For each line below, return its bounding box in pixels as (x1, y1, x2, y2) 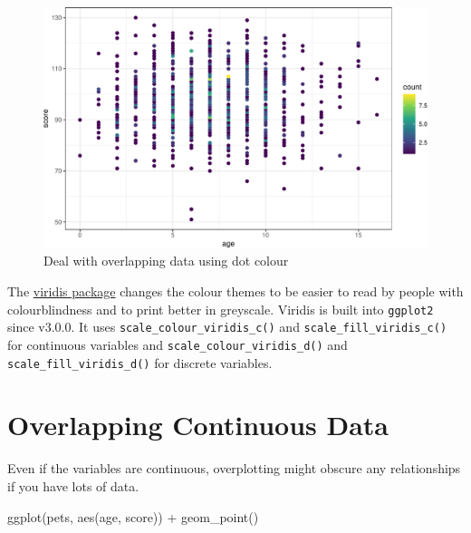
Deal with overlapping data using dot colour (43, 251, 289, 270)
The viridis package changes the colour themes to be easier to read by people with (7, 282, 464, 301)
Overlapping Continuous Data (7, 406, 389, 443)
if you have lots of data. (7, 476, 139, 495)
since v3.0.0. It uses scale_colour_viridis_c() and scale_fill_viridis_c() (7, 317, 447, 336)
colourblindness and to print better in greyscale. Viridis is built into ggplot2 (7, 299, 434, 318)
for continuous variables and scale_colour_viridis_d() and (7, 334, 348, 354)
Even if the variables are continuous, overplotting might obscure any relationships (7, 459, 461, 478)
